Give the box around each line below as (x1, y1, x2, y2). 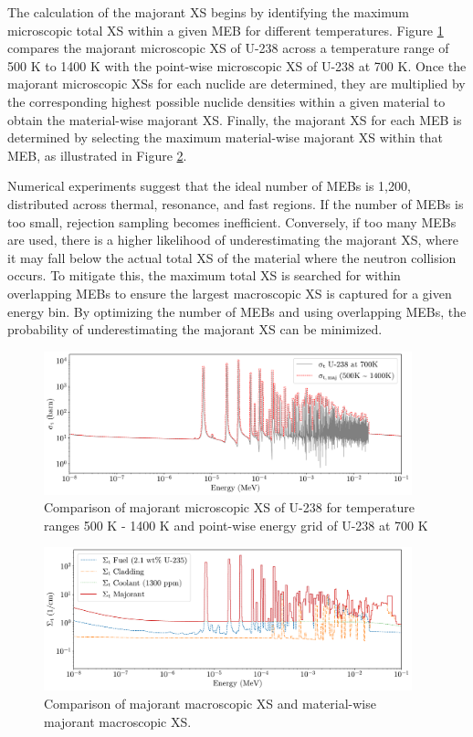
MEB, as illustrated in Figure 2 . (7, 145, 187, 164)
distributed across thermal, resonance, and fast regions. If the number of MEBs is (7, 194, 464, 213)
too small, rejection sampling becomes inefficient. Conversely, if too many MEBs (7, 212, 457, 231)
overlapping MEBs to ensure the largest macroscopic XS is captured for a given (7, 283, 452, 302)
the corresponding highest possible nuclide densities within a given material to (7, 91, 446, 111)
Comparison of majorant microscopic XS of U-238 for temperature (44, 498, 415, 517)
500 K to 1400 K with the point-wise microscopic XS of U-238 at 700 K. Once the (7, 56, 467, 75)
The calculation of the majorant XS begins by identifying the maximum (7, 3, 409, 21)
